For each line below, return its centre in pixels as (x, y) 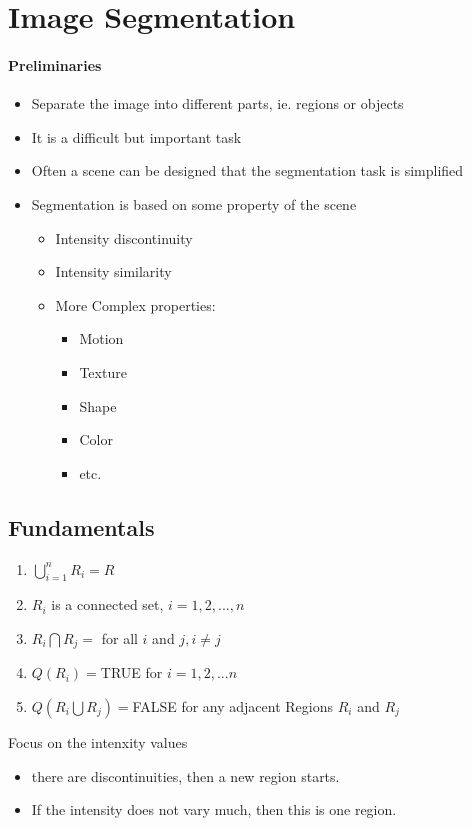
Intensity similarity (113, 271)
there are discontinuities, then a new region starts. (185, 775)
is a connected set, (107, 604)
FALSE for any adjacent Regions (233, 705)
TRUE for (131, 672)
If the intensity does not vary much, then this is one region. (214, 809)
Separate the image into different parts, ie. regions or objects (217, 103)
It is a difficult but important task (136, 136)
